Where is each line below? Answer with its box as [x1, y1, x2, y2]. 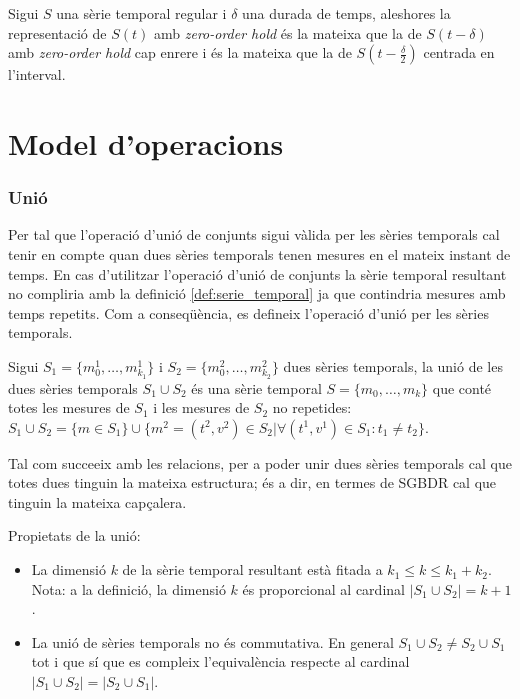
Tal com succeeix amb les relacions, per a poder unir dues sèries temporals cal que [8, 452, 512, 473]
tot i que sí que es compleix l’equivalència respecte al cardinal [31, 651, 410, 672]
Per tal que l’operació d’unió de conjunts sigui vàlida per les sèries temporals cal [8, 224, 500, 245]
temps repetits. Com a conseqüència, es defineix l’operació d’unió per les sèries [8, 302, 489, 323]
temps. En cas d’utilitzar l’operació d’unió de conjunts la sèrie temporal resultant [8, 263, 507, 284]
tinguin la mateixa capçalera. [8, 491, 187, 512]
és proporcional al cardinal [242, 578, 405, 599]
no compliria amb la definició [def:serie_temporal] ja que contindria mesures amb [8, 283, 506, 304]
